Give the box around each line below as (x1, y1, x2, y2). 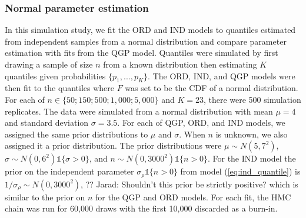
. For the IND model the (207, 152, 296, 165)
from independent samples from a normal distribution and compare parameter (5, 35, 287, 47)
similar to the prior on (5, 190, 85, 203)
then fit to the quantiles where (5, 82, 115, 94)
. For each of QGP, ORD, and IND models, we (117, 116, 285, 129)
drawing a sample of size (5, 58, 93, 70)
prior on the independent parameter (5, 165, 134, 177)
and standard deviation (5, 116, 89, 129)
